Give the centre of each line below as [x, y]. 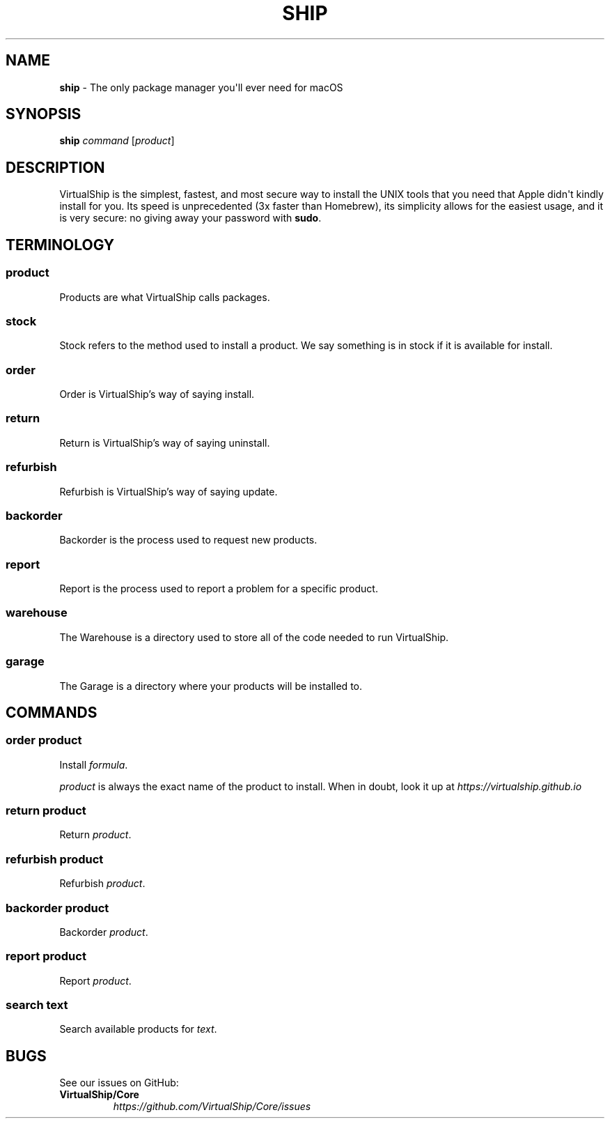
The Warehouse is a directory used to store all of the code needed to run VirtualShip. [254, 637]
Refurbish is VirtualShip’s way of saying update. [169, 491]
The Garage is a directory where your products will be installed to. [211, 686]
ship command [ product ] [117, 141]
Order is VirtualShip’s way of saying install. [157, 394]
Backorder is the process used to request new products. [188, 540]
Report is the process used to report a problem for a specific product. [219, 588]
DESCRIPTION [55, 167]
